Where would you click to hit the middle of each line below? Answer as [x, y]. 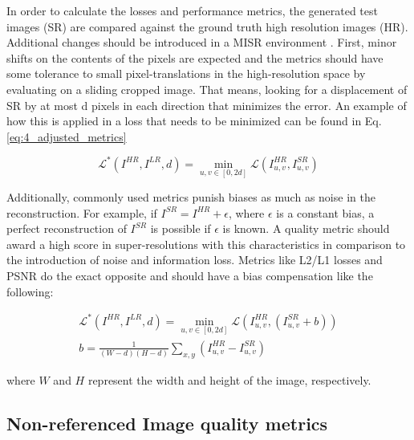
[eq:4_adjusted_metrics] [67, 136]
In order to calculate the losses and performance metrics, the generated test [192, 10]
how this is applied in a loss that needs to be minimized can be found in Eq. [194, 121]
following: [30, 291]
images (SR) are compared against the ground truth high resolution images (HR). [207, 26]
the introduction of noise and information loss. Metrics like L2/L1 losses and [195, 260]
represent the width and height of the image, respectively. [229, 379]
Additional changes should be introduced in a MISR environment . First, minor [202, 42]
